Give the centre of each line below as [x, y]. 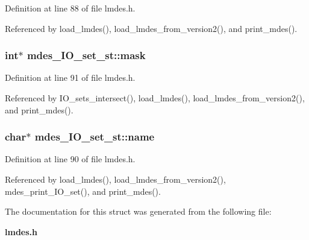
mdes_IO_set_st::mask [86, 55]
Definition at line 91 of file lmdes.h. [70, 77]
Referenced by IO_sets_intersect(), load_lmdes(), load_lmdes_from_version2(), [155, 98]
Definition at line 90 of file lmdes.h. [70, 159]
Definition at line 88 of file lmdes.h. [70, 8]
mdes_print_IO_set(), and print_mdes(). [83, 191]
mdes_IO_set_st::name [95, 137]
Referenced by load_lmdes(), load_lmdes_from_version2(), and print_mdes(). [151, 28]
